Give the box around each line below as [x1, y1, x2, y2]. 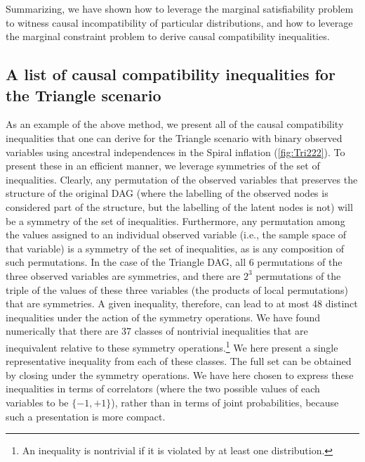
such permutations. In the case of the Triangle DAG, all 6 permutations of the [6, 255, 343, 269]
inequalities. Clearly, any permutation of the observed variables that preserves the [6, 172, 358, 186]
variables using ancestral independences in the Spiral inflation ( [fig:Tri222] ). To [6, 144, 345, 159]
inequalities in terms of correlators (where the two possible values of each [6, 381, 320, 396]
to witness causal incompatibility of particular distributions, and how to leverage [6, 15, 353, 30]
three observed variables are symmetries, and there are [6, 268, 241, 283]
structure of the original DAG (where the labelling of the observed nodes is [6, 186, 328, 200]
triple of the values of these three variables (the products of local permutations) [6, 282, 348, 297]
